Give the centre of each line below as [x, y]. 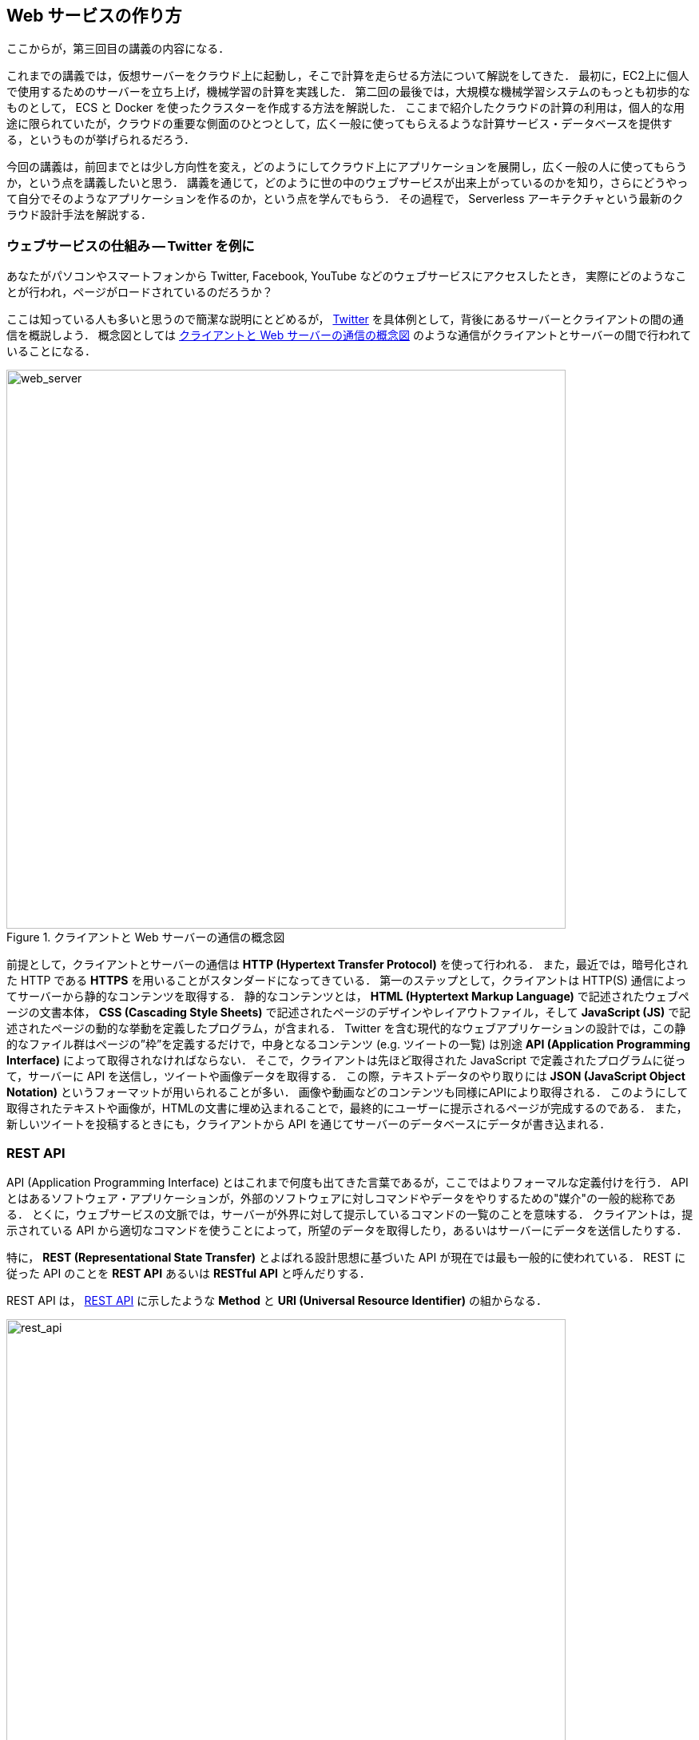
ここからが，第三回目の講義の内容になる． [118, 49]
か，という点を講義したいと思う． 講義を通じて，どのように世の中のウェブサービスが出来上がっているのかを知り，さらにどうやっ [348, 183]
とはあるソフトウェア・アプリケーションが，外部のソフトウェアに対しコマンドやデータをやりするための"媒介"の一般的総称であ [341, 1198]
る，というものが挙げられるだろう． [101, 140]
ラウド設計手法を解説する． [79, 215]
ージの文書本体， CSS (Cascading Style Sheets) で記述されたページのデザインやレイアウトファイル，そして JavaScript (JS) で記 [349, 1013]
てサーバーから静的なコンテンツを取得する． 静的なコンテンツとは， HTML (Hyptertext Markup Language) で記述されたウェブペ [348, 997]
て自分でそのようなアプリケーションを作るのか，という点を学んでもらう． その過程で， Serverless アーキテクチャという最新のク [345, 199]
